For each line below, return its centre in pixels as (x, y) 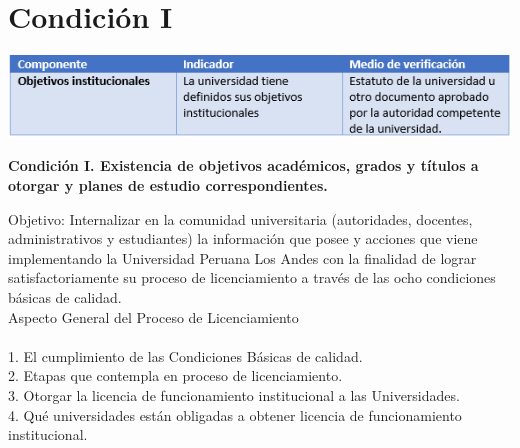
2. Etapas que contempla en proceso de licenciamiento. (175, 375)
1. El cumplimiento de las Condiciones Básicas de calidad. (185, 355)
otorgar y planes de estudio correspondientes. (168, 184)
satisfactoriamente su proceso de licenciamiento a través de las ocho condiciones (252, 277)
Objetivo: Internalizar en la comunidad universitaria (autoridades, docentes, (240, 218)
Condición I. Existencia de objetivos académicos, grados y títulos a (243, 165)
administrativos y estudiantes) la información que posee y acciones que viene (243, 238)
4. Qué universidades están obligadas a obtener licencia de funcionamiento (235, 414)
